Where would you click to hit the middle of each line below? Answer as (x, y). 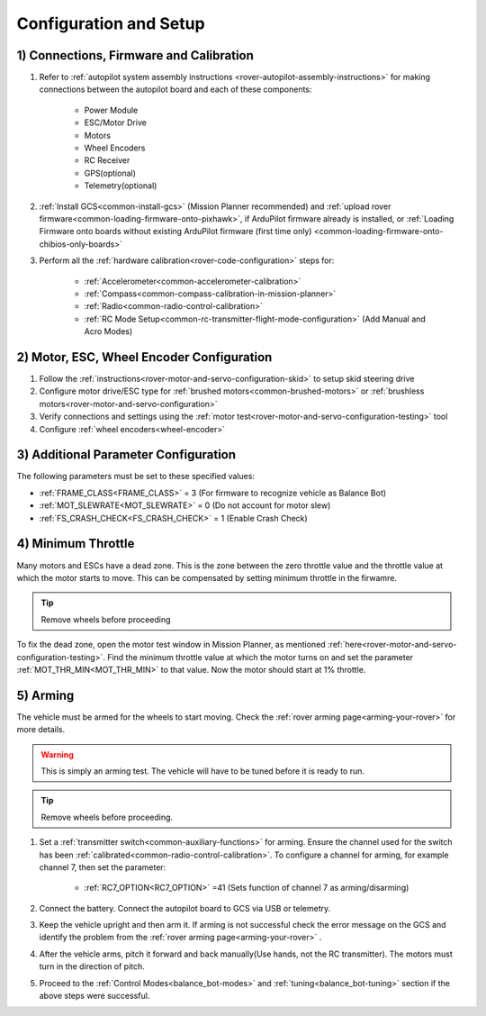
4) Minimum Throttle (76, 544)
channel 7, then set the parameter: (103, 867)
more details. (41, 730)
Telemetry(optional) (121, 186)
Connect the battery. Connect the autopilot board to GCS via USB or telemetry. (185, 908)
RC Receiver (107, 160)
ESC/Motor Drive (116, 122)
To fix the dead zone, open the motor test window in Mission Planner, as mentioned (171, 645)
